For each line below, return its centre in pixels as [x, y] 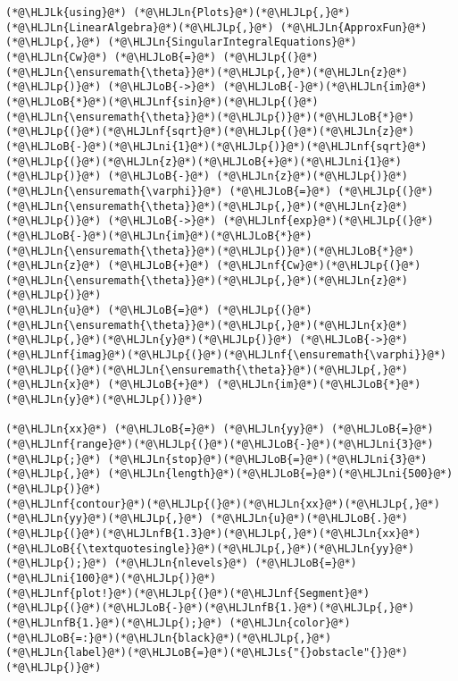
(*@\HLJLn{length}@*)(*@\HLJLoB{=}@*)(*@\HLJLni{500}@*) [280, 474]
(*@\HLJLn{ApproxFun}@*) [354, 27]
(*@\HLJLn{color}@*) [290, 622]
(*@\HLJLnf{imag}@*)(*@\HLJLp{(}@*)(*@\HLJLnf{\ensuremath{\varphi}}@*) [226, 355]
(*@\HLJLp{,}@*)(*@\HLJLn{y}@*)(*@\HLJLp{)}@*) [150, 340]
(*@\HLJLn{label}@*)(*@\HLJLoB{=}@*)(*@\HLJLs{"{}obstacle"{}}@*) [207, 653]
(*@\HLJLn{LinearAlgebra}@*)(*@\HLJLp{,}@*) [140, 27]
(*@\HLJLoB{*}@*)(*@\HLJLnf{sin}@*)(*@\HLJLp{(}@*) [162, 101]
